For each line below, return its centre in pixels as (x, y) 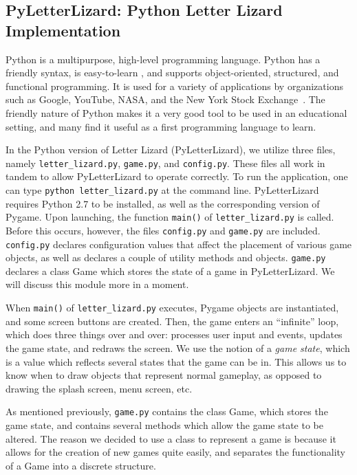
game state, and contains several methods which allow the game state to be (164, 424)
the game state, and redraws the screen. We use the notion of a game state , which (178, 347)
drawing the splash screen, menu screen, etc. (99, 388)
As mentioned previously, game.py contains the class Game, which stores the (167, 411)
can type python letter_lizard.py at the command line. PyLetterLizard (162, 190)
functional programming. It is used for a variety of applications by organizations (174, 86)
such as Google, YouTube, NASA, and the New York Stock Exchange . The (165, 99)
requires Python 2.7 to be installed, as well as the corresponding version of (163, 203)
